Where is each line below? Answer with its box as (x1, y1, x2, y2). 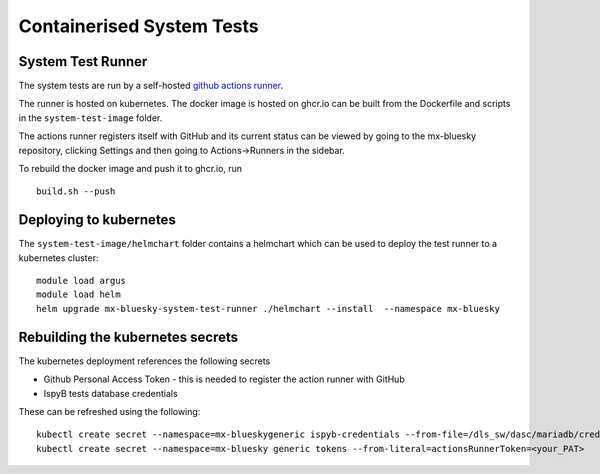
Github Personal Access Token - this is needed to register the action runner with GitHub (43, 373, 405, 385)
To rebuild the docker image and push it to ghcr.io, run (18, 163, 243, 175)
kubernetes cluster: (18, 251, 99, 264)
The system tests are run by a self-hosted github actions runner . (18, 80, 284, 92)
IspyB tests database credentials (43, 387, 179, 399)
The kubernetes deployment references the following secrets (18, 355, 271, 367)
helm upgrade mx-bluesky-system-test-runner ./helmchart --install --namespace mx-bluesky (36, 303, 500, 314)
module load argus (36, 275, 127, 287)
